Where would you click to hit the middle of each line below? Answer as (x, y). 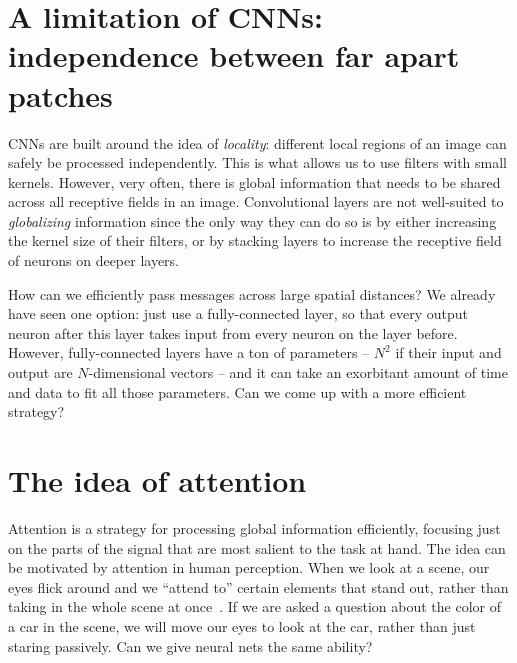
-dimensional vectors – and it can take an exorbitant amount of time (298, 372)
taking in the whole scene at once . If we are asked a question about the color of (254, 606)
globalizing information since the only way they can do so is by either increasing (252, 220)
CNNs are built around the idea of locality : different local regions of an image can (257, 142)
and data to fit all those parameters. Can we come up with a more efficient (237, 391)
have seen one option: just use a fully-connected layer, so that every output (238, 313)
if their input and (448, 352)
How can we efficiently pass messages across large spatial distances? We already (252, 293)
